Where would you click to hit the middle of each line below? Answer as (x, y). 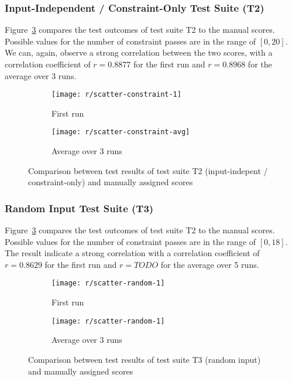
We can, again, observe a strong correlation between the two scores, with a (139, 52)
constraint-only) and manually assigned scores (111, 182)
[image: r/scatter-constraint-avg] (121, 132)
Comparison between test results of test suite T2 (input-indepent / (148, 170)
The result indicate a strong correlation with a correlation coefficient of (132, 253)
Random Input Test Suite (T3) (79, 208)
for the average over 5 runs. (210, 264)
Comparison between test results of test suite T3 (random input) (145, 359)
